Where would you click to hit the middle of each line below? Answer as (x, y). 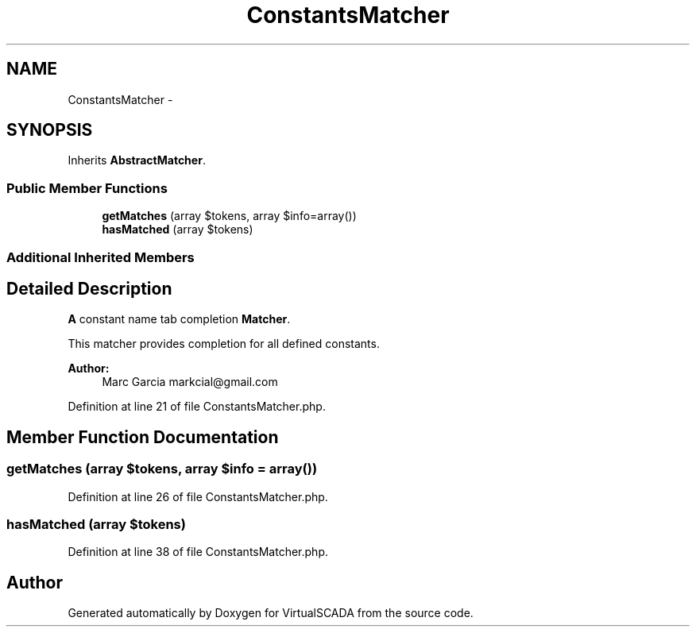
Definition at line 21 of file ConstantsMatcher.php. (197, 407)
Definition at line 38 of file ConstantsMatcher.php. (198, 552)
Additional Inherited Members (101, 257)
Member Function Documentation (143, 437)
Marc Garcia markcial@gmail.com (190, 382)
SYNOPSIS (50, 130)
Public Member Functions (87, 188)
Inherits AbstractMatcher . (137, 160)
